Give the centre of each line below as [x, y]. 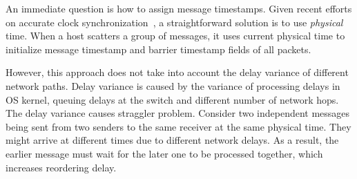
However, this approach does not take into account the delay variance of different [177, 72]
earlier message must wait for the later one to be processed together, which [164, 153]
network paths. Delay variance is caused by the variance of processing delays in [173, 85]
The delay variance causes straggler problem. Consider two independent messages [178, 113]
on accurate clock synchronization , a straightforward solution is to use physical [174, 22]
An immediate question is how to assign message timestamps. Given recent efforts [179, 8]
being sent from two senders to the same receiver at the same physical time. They [178, 126]
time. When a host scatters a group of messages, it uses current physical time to [175, 36]
